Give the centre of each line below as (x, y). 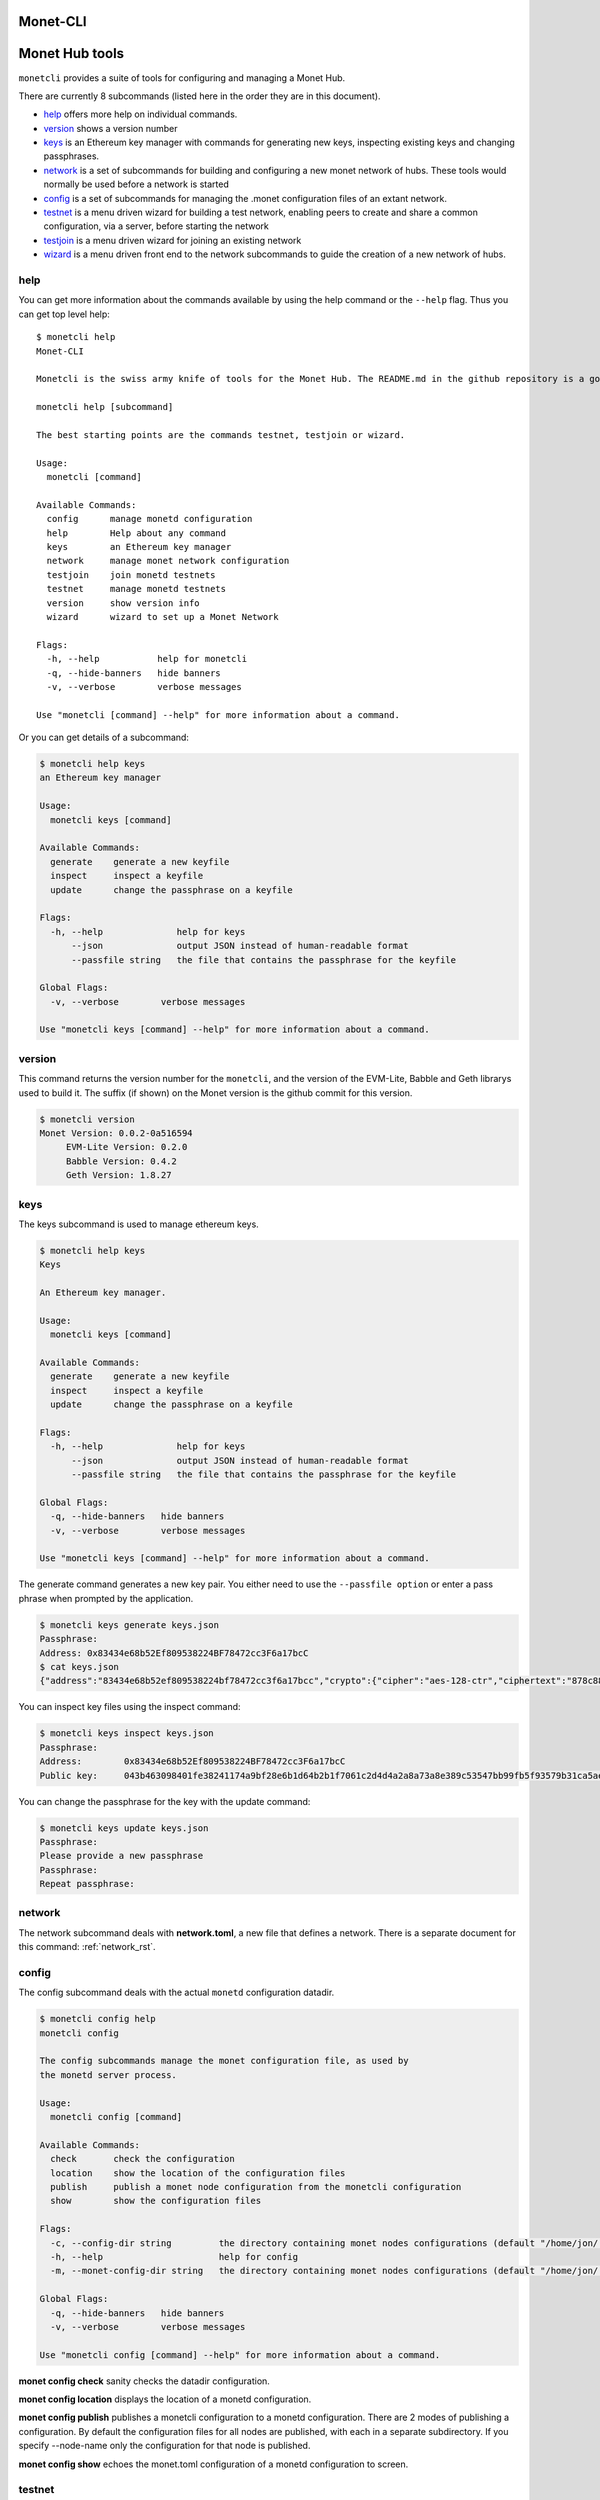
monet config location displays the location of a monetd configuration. (165, 2399)
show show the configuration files (156, 2201)
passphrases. (71, 156)
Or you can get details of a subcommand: (104, 737)
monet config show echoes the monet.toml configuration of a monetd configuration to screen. (213, 2464)
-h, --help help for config (174, 2256)
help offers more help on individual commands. (140, 114)
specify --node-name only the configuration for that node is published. (164, 2446)
